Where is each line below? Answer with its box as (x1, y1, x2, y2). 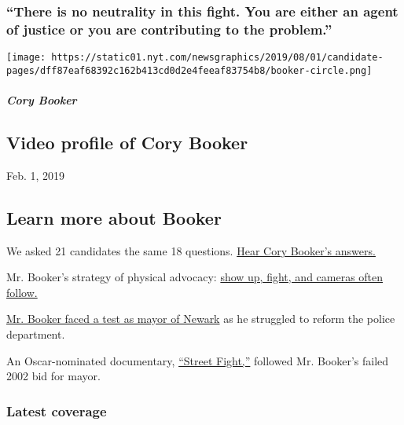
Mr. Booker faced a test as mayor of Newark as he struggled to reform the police (6, 310, 395, 327)
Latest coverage (6, 401, 107, 420)
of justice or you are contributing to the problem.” (6, 19, 332, 38)
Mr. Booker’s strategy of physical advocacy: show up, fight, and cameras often (6, 269, 384, 285)
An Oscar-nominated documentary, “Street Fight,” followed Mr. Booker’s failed (6, 352, 389, 368)
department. (6, 326, 65, 343)
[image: (6, 52, 46, 64)
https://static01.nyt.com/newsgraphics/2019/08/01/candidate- (51, 52, 384, 64)
